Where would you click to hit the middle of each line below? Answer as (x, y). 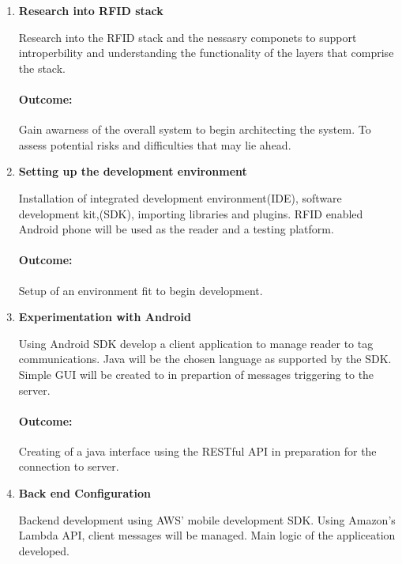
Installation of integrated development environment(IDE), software (180, 197)
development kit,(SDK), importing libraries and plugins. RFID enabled (191, 213)
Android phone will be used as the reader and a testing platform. (176, 229)
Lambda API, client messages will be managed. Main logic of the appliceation (207, 535)
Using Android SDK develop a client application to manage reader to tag (196, 343)
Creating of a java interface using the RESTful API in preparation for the (197, 450)
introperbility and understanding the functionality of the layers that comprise (206, 53)
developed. (44, 550)
